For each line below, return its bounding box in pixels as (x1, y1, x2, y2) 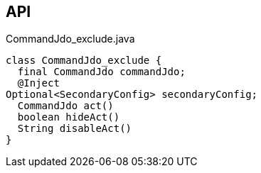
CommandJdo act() (17, 100, 114, 112)
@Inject (17, 77, 60, 89)
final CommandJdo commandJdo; (17, 66, 186, 78)
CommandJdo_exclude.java (6, 33, 135, 45)
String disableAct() (17, 123, 132, 135)
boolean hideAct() (17, 111, 120, 123)
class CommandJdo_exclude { (6, 55, 162, 67)
